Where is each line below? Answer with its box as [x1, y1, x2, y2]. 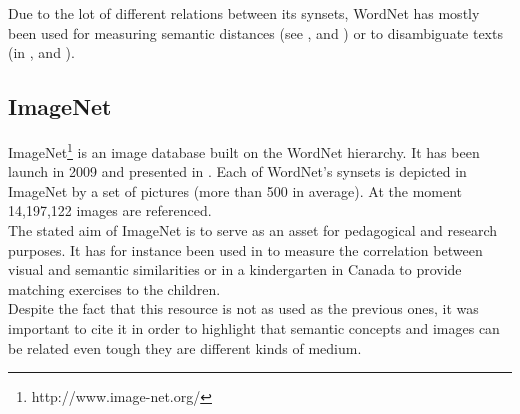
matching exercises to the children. [8, 278, 221, 299]
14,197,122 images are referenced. [8, 200, 212, 221]
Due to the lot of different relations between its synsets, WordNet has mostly [8, 3, 480, 23]
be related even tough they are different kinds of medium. [8, 337, 362, 358]
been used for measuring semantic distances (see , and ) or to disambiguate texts [8, 22, 503, 43]
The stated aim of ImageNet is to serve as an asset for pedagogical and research [8, 220, 498, 241]
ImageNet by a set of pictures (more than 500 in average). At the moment [8, 180, 463, 201]
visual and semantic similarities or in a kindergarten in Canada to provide [8, 259, 462, 280]
